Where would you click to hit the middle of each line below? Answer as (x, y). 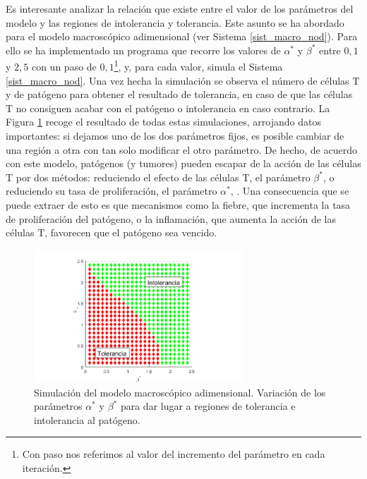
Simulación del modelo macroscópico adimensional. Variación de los (180, 392)
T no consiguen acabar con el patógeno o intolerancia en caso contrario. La (168, 108)
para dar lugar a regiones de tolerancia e (208, 406)
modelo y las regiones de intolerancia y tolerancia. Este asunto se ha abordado (175, 22)
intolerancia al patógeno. (87, 419)
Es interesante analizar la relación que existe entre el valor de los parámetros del (180, 8)
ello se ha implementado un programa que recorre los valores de (143, 50)
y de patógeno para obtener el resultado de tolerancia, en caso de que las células (179, 94)
